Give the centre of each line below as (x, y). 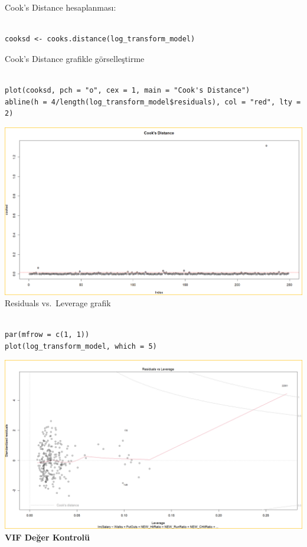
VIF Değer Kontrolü (47, 537)
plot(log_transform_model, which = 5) (81, 346)
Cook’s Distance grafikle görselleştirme (75, 58)
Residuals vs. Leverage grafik (58, 303)
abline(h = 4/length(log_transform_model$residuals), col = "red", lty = (153, 102)
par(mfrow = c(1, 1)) (47, 335)
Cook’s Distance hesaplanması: (61, 7)
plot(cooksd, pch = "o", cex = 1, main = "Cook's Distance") (128, 90)
